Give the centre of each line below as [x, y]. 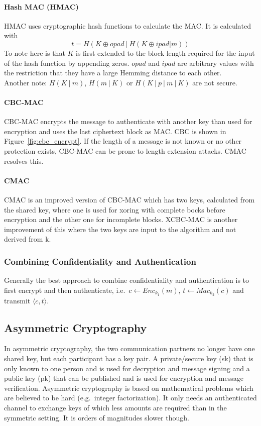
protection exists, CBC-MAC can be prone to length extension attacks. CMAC [125, 150]
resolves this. [24, 161]
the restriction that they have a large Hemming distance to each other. [113, 73]
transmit [17, 300]
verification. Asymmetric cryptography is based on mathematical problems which [129, 388]
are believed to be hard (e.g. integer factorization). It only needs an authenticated [130, 398]
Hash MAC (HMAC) [41, 6]
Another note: [26, 82]
